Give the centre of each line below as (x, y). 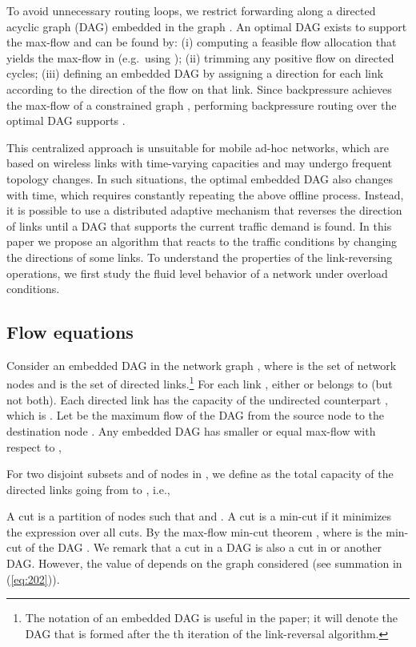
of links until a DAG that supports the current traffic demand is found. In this (199, 225)
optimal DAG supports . (66, 121)
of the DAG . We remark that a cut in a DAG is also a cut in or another (204, 547)
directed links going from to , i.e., (88, 489)
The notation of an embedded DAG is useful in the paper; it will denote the (212, 618)
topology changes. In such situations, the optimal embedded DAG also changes (200, 178)
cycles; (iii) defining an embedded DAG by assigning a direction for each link (195, 73)
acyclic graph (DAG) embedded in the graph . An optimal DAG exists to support (207, 26)
